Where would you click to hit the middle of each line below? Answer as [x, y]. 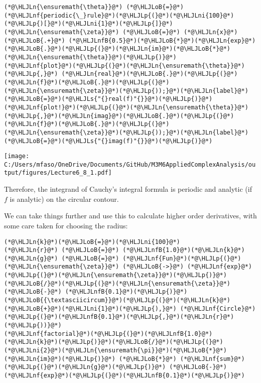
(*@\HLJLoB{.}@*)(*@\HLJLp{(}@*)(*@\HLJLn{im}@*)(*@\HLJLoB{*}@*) [117, 49]
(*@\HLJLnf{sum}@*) [212, 359]
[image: [17, 156]
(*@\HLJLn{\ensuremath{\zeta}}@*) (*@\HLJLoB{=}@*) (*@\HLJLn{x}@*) [121, 32]
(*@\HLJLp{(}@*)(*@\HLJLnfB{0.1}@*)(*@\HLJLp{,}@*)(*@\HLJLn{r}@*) [119, 317]
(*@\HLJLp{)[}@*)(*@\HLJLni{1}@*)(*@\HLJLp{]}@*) [89, 24]
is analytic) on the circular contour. [64, 199]
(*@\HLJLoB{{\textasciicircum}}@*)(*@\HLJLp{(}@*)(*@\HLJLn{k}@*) [117, 300]
